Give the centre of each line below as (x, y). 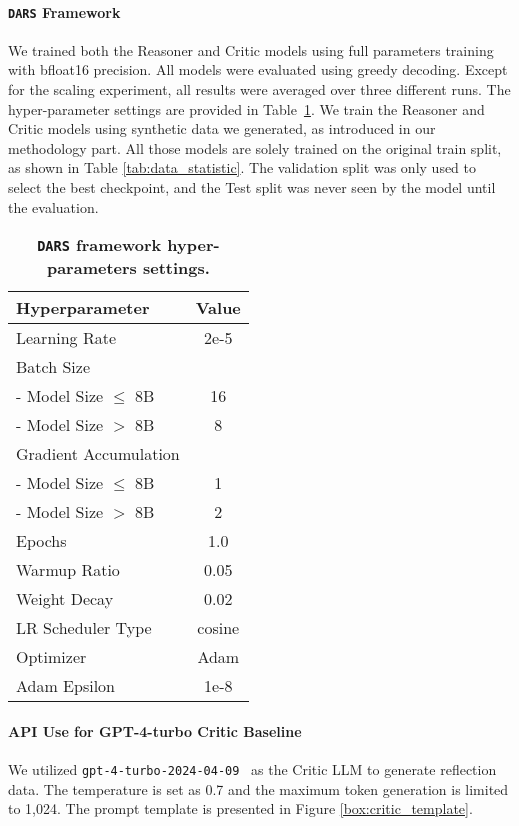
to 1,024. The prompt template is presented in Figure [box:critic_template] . (240, 808)
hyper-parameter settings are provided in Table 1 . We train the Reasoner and (246, 108)
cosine (218, 628)
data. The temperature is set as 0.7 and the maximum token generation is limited (258, 788)
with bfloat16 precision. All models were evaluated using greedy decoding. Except (258, 69)
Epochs (41, 541)
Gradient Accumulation (98, 454)
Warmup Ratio (68, 570)
